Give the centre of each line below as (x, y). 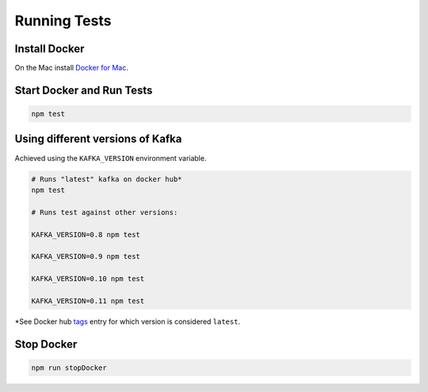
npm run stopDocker (69, 367)
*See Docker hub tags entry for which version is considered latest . (128, 322)
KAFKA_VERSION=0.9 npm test (86, 257)
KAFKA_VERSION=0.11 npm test (88, 301)
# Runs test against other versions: (105, 212)
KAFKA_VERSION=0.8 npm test (86, 234)
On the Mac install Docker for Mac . (71, 68)
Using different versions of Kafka (98, 139)
